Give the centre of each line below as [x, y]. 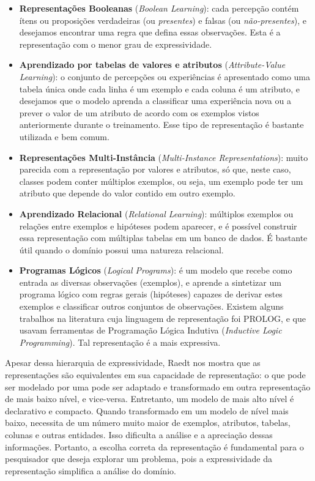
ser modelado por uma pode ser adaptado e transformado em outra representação [158, 386]
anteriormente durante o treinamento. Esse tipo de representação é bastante [161, 125]
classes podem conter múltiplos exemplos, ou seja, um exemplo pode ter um [161, 181]
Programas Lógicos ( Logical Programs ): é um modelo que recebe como [156, 270]
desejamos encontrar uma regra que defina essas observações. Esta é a [150, 32]
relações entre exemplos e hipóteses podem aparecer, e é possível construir [158, 226]
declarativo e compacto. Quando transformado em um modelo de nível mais [147, 410]
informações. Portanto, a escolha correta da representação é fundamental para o [154, 446]
